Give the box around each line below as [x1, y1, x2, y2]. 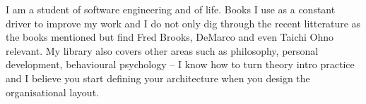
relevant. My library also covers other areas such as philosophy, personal [6, 43, 319, 58]
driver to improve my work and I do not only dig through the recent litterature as [6, 15, 361, 30]
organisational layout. [6, 84, 99, 99]
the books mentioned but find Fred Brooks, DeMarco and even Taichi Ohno [6, 30, 334, 44]
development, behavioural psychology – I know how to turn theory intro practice [6, 57, 355, 72]
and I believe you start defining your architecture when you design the [6, 70, 310, 85]
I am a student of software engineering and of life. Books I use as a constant [6, 2, 336, 16]
